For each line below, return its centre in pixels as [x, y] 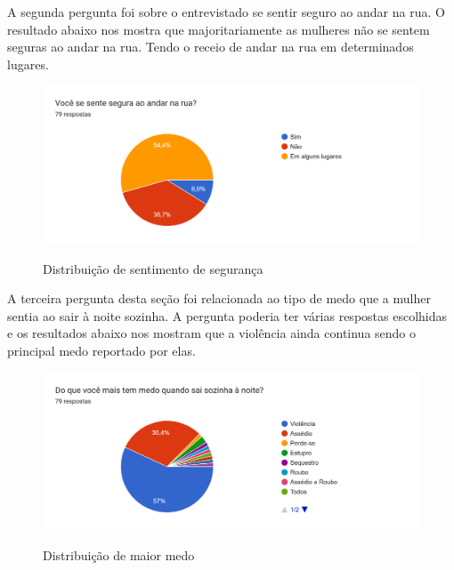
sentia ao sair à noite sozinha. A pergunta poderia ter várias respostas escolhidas [227, 315]
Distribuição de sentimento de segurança [153, 268]
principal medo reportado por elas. [101, 350]
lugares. [28, 64]
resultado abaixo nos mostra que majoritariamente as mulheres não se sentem [219, 29]
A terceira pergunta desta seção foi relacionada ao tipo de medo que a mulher [219, 298]
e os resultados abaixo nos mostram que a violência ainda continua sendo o [212, 333]
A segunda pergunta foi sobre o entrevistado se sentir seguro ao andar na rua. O [226, 12]
